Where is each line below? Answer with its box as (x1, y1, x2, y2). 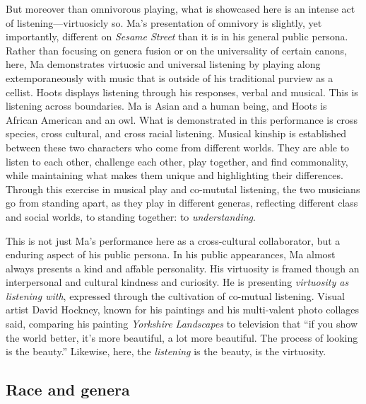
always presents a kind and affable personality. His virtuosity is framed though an (6, 260, 360, 275)
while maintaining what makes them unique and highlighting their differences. (6, 168, 343, 183)
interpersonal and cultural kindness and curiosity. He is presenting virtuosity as (6, 275, 349, 289)
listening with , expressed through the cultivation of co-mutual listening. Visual (6, 288, 345, 303)
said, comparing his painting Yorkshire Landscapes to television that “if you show (6, 316, 358, 331)
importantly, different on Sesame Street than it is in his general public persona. (6, 29, 348, 44)
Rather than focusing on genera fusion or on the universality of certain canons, (6, 42, 347, 57)
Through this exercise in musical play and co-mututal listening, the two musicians (6, 181, 360, 196)
